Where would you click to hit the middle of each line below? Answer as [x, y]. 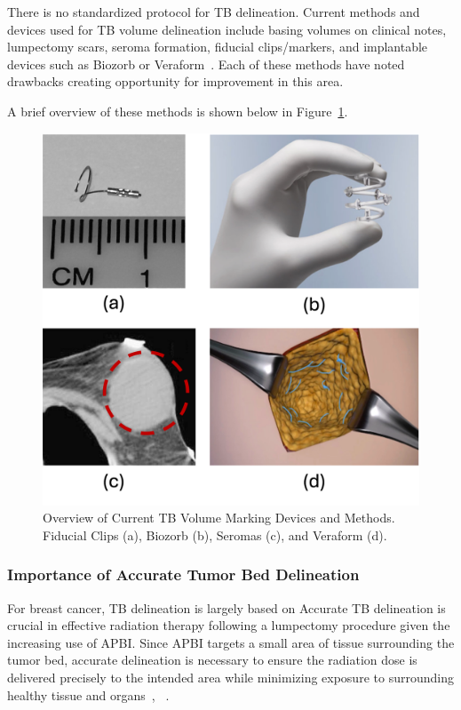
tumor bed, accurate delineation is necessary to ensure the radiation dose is [212, 660]
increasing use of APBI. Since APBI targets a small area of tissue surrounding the [231, 642]
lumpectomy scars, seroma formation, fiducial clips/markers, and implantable [218, 47]
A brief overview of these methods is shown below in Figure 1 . [178, 111]
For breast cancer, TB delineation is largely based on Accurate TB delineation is [227, 607]
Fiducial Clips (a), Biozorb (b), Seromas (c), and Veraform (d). [215, 534]
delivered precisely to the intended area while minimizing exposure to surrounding [230, 677]
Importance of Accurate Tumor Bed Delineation [183, 574]
